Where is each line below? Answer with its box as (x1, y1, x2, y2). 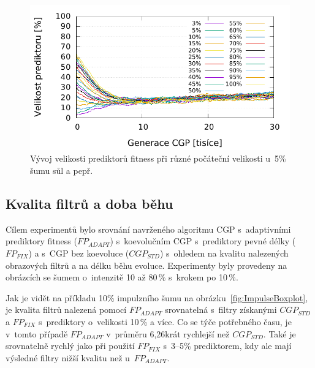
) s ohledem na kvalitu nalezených (159, 247, 289, 260)
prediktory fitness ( (6, 235, 77, 247)
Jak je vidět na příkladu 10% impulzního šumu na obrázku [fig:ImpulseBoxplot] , (6, 291, 308, 304)
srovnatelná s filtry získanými (165, 303, 277, 316)
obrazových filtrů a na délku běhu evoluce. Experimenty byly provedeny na (6, 258, 287, 271)
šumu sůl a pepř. (30, 164, 93, 177)
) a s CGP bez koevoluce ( (28, 247, 129, 260)
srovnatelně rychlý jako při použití (6, 339, 135, 352)
